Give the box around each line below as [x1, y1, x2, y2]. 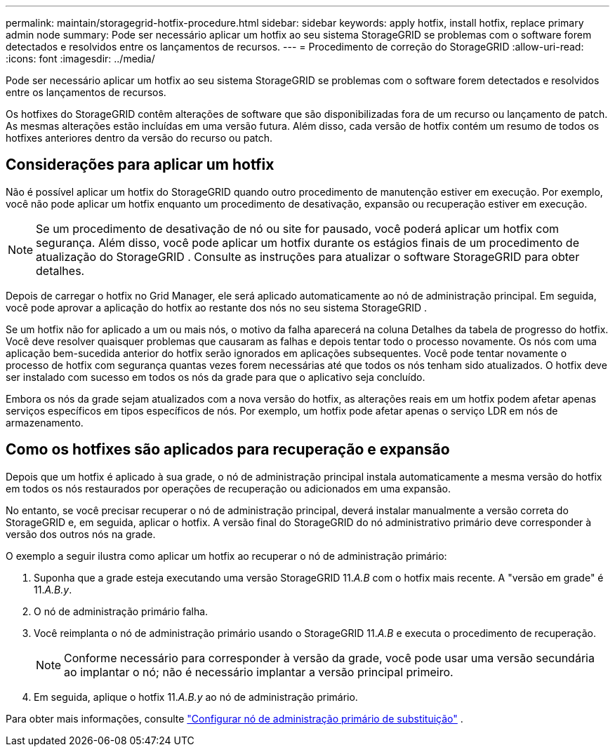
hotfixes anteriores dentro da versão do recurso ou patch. [6, 132, 273, 144]
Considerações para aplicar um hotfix [6, 156, 275, 174]
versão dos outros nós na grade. [6, 528, 156, 540]
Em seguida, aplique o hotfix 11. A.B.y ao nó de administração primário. [34, 690, 358, 703]
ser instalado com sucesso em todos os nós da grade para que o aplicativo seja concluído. [6, 370, 425, 383]
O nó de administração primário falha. [34, 605, 209, 617]
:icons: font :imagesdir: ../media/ [6, 53, 155, 65]
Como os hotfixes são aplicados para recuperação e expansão [6, 441, 450, 459]
